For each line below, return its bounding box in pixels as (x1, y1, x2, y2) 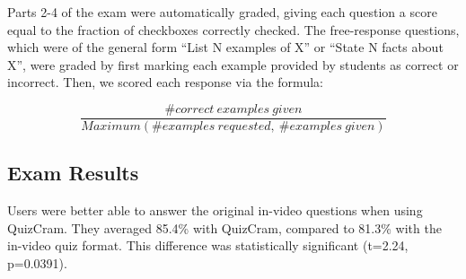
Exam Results (7, 159, 139, 187)
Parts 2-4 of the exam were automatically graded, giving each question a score (7, 3, 437, 21)
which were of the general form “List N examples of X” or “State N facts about (7, 38, 444, 57)
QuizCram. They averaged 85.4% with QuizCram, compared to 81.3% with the (7, 218, 442, 237)
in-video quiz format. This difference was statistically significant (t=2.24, (7, 236, 409, 255)
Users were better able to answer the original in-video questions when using (7, 201, 423, 220)
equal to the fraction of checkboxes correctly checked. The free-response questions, (7, 20, 460, 39)
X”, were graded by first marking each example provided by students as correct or (7, 55, 459, 74)
